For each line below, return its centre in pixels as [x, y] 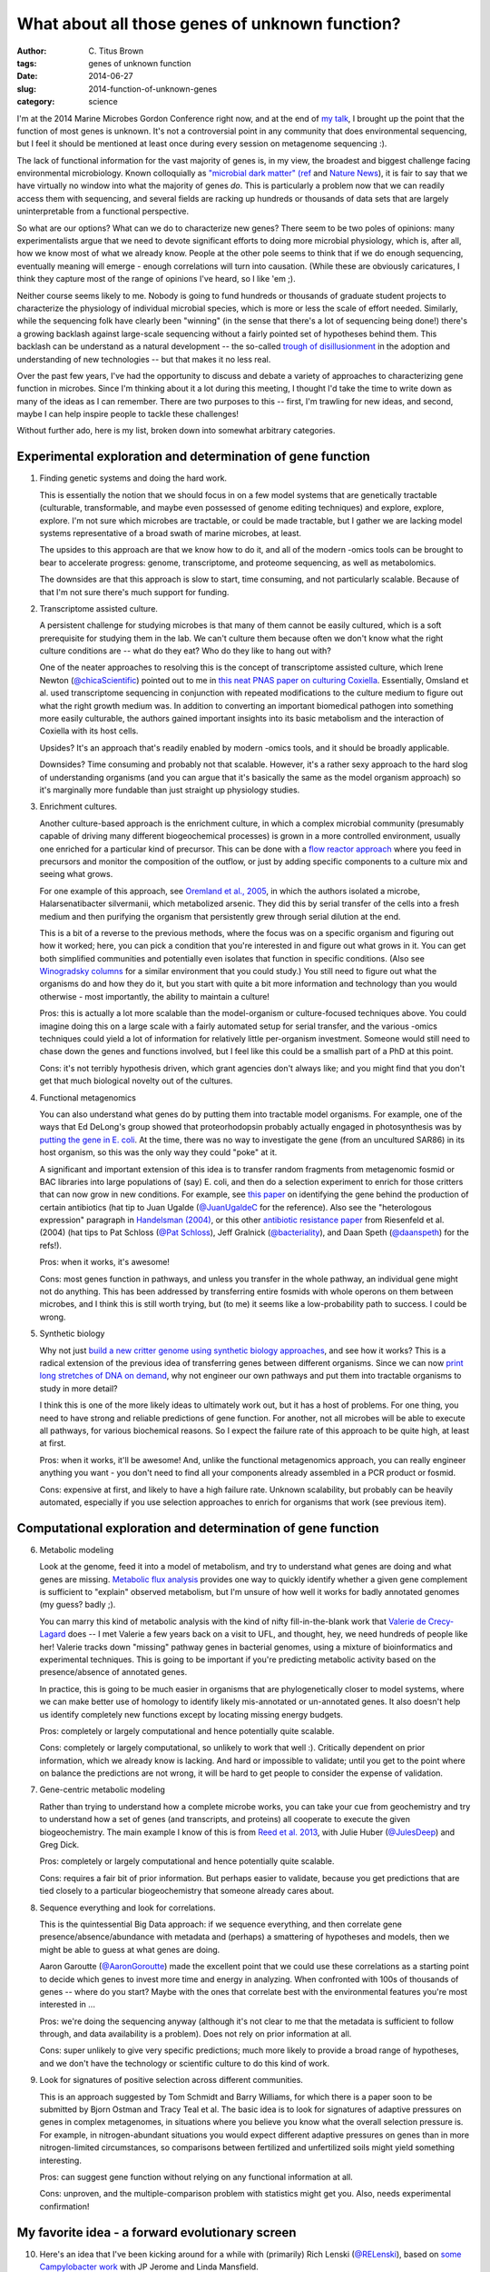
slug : [26, 89]
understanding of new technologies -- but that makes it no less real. [144, 359]
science [103, 102]
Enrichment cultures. [78, 807]
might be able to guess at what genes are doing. [130, 1949]
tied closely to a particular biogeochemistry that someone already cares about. [187, 1891]
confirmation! [64, 2206]
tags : [27, 63]
